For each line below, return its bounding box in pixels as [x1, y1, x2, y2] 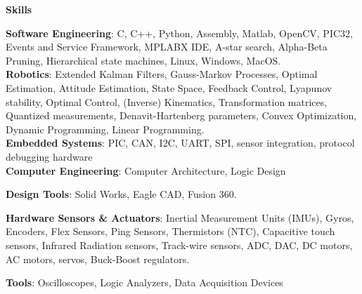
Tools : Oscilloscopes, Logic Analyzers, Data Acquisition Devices [6, 275, 283, 290]
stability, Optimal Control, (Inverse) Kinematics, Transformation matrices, [6, 94, 328, 109]
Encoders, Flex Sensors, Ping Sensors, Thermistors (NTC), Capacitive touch [6, 224, 335, 239]
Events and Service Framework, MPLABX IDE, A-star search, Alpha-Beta [6, 39, 328, 54]
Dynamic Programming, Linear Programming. [6, 121, 205, 136]
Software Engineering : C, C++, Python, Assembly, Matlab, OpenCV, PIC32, [6, 25, 353, 40]
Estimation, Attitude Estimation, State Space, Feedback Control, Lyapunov [6, 80, 332, 95]
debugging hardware [6, 149, 93, 163]
